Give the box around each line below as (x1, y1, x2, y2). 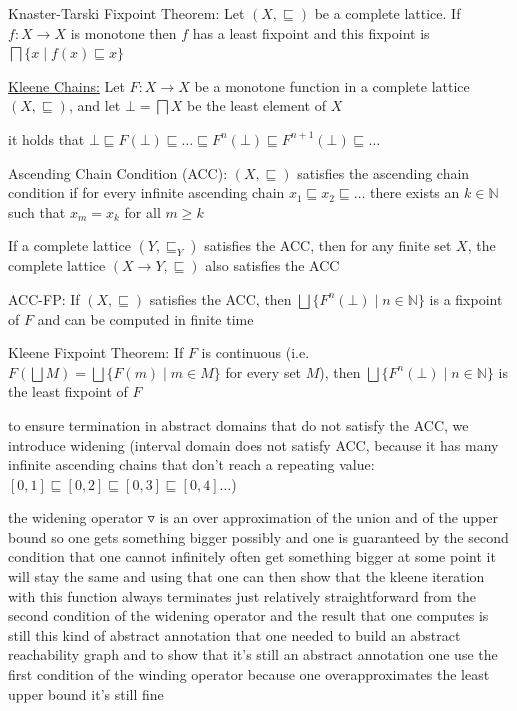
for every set (225, 361, 302, 382)
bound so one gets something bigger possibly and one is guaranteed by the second (8, 526, 509, 547)
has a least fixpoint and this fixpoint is (192, 22, 430, 43)
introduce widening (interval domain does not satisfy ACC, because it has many (8, 434, 499, 455)
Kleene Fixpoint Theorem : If (8, 342, 184, 363)
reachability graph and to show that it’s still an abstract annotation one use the (8, 644, 498, 665)
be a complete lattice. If (314, 3, 461, 23)
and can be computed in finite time (37, 308, 254, 329)
